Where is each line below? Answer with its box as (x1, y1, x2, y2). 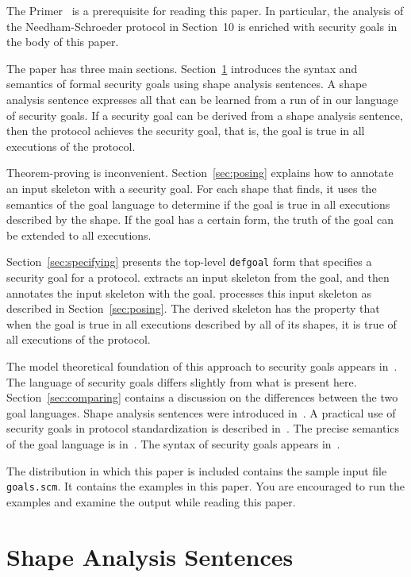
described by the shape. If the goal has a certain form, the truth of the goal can (6, 211, 394, 228)
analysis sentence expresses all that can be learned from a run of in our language (6, 90, 398, 107)
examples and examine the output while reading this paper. (6, 493, 296, 510)
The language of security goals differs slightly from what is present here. (6, 373, 357, 390)
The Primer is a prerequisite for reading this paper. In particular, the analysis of (6, 2, 404, 18)
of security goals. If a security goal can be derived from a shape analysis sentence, (6, 106, 403, 123)
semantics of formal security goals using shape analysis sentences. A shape (6, 75, 367, 92)
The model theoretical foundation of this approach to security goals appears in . (6, 357, 398, 374)
